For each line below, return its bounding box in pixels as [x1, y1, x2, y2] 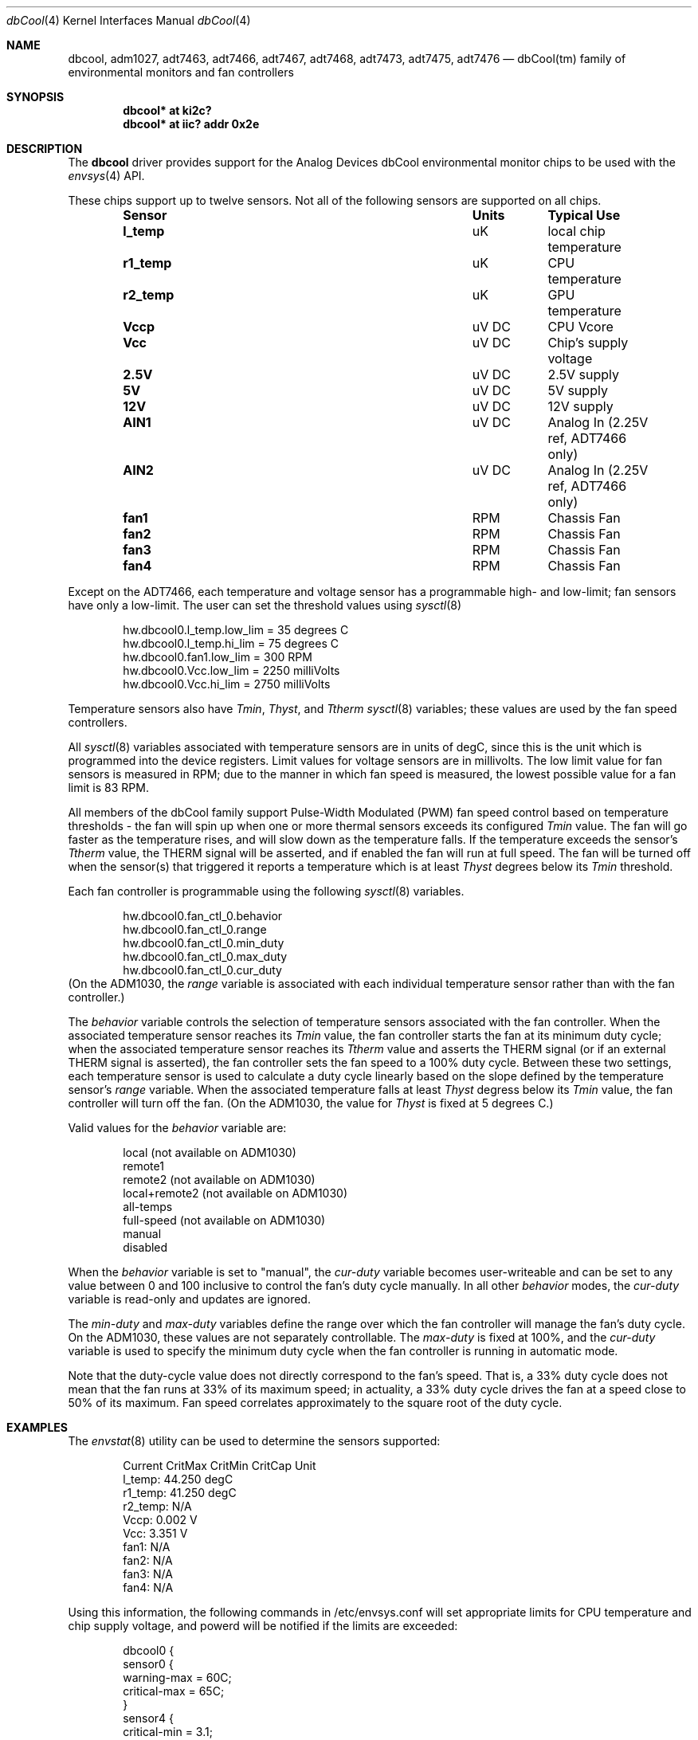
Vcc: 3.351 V [123, 1526, 188, 1540]
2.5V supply [547, 366, 620, 382]
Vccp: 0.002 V [123, 1513, 198, 1526]
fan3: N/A [123, 1567, 173, 1581]
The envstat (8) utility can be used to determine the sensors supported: [68, 1434, 441, 1448]
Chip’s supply [547, 335, 629, 351]
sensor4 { [123, 1711, 174, 1725]
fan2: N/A [123, 1554, 173, 1567]
